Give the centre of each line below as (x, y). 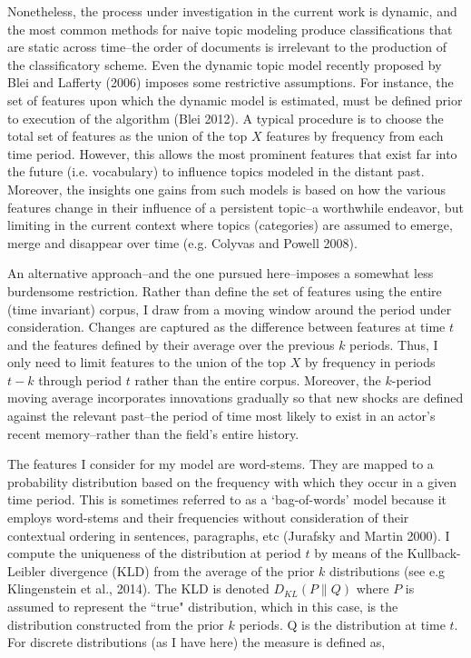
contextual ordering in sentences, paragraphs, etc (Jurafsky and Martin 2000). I (229, 535)
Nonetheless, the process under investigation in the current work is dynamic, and (232, 11)
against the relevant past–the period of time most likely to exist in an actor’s (221, 416)
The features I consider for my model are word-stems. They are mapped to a (221, 464)
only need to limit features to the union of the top (147, 362)
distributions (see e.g (387, 570)
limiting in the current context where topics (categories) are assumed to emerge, (230, 225)
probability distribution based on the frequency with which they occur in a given (232, 481)
